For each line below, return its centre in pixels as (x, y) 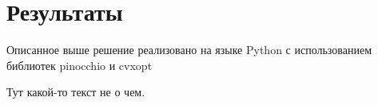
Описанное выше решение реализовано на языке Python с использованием (189, 50)
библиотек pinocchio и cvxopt (80, 65)
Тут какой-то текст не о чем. (76, 92)
